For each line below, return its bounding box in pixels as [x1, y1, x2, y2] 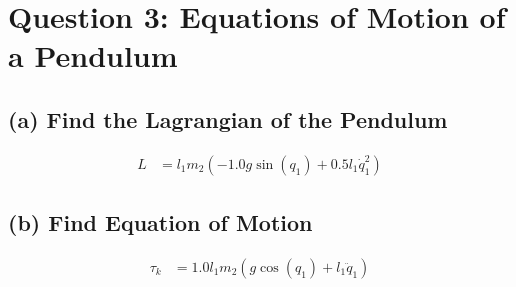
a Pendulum [8, 35, 178, 76]
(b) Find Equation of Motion [8, 207, 313, 238]
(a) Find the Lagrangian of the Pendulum [8, 103, 448, 134]
